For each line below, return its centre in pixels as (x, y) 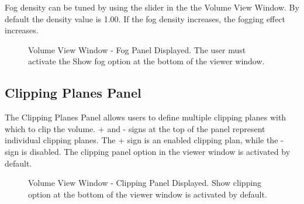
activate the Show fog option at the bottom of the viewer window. (146, 61)
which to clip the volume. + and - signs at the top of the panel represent (135, 128)
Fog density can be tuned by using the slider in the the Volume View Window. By (152, 7)
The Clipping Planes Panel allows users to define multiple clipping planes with (146, 117)
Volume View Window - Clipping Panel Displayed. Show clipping (145, 183)
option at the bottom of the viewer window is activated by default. (148, 194)
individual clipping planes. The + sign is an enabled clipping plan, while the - (144, 140)
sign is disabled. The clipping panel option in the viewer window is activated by (148, 151)
